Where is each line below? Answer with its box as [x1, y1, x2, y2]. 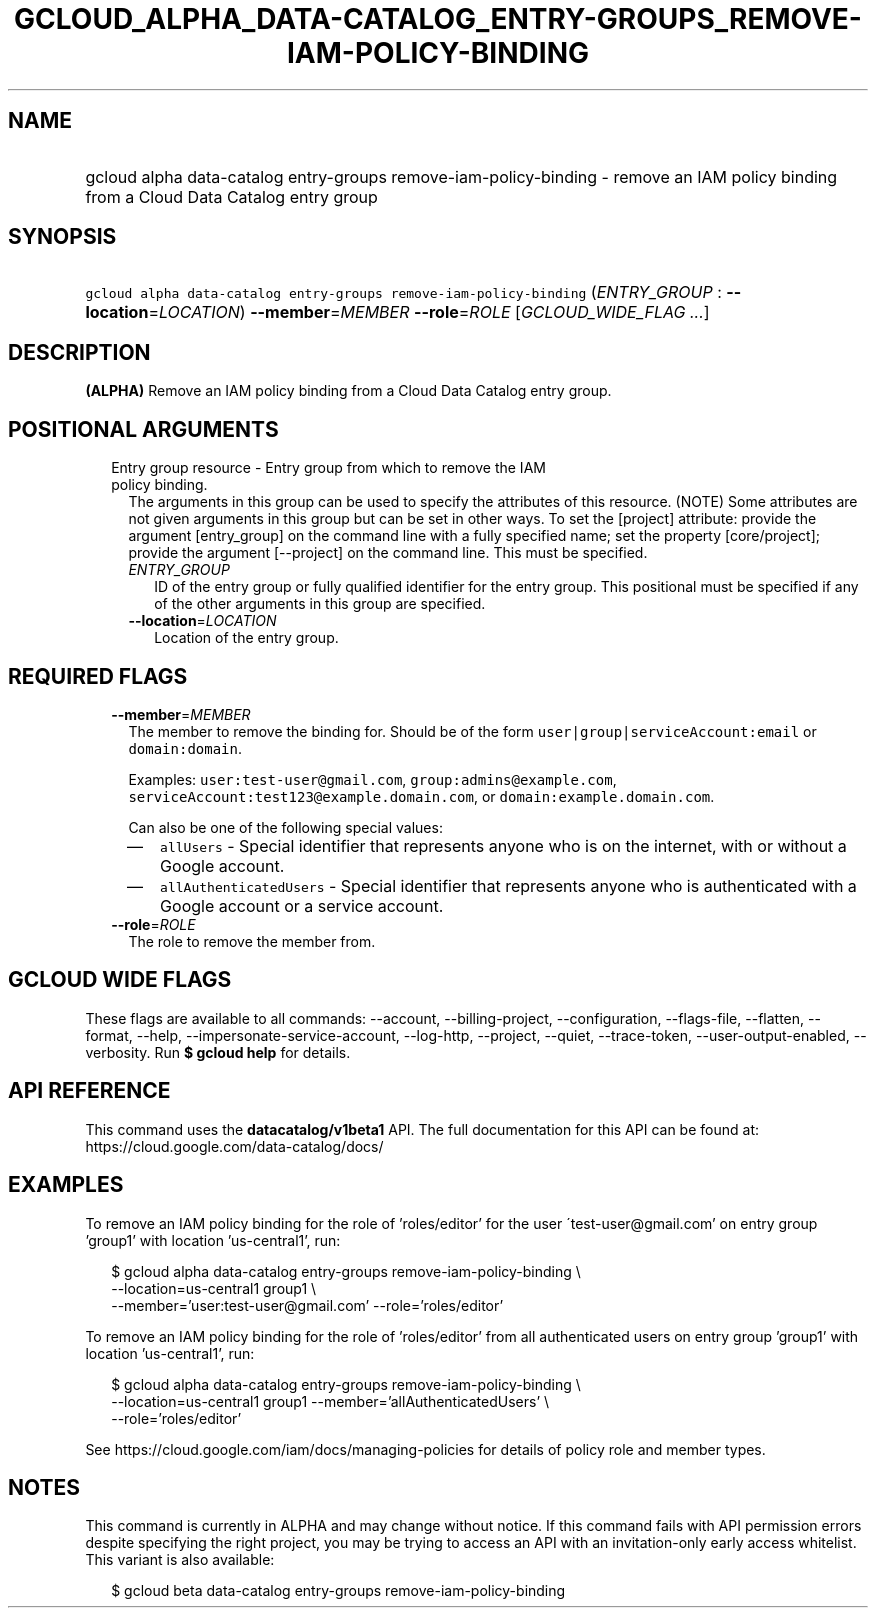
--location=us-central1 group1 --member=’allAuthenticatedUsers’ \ [111, 1392, 550, 1410]
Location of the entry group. [154, 629, 339, 647]
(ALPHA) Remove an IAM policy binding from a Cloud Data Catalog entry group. [85, 382, 612, 400]
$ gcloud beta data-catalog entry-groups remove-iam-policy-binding [111, 1582, 566, 1600]
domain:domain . [128, 739, 243, 757]
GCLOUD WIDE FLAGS [8, 967, 232, 993]
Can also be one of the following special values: [128, 818, 443, 836]
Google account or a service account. [160, 895, 444, 916]
